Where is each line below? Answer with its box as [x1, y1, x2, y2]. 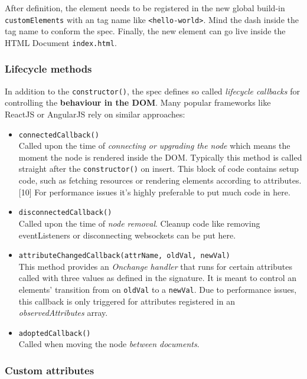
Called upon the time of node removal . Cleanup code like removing [18, 217, 260, 229]
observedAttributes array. [18, 306, 108, 319]
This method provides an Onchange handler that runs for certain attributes [18, 260, 292, 272]
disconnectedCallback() [18, 208, 112, 217]
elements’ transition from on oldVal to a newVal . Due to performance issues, [18, 283, 297, 295]
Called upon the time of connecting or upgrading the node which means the [18, 139, 290, 152]
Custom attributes [5, 362, 94, 377]
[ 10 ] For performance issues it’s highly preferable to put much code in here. [18, 185, 290, 198]
